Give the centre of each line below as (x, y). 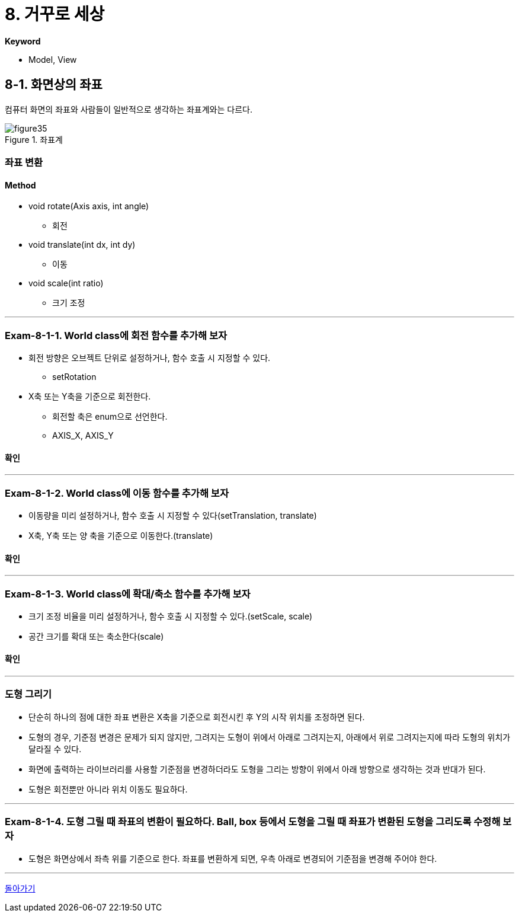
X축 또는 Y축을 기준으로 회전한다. (90, 396)
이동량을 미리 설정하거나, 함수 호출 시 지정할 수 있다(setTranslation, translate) (173, 515)
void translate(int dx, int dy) (82, 245)
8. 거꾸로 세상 (55, 14)
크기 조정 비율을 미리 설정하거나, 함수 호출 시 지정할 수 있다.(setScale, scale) (171, 616)
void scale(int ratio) (66, 283)
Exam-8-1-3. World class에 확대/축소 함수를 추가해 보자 (128, 594)
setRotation (74, 376)
